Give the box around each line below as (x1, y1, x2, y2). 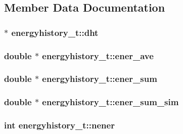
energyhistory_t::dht (11, 26, 99, 38)
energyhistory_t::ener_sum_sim (42, 96, 179, 108)
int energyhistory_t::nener (4, 119, 115, 131)
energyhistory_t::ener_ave (42, 49, 154, 62)
